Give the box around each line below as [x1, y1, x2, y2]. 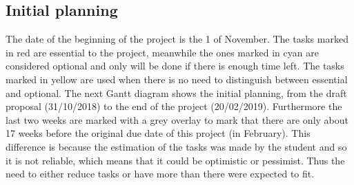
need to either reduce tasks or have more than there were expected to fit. [6, 166, 315, 181]
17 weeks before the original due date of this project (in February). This [6, 126, 311, 140]
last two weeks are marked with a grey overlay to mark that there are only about [6, 112, 348, 127]
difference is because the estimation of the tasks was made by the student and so [6, 139, 347, 153]
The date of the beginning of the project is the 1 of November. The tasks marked [6, 32, 348, 46]
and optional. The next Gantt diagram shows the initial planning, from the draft [6, 85, 347, 100]
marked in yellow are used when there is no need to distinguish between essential [6, 72, 348, 86]
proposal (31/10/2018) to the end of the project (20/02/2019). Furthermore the [6, 99, 342, 113]
